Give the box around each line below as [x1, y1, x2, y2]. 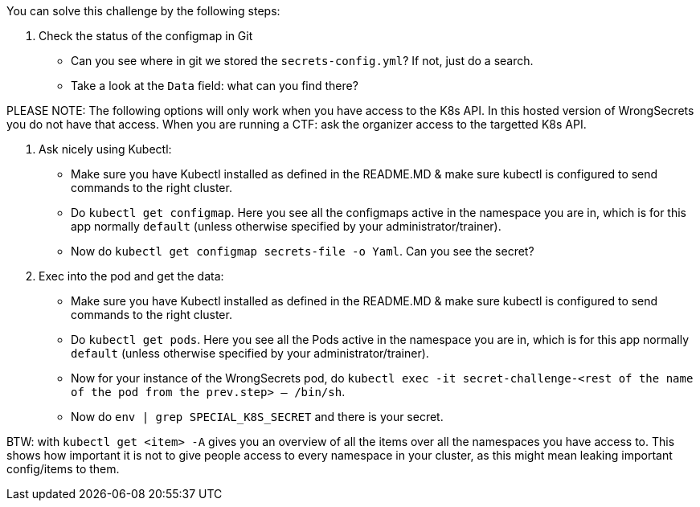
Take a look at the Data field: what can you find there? [71, 79, 358, 92]
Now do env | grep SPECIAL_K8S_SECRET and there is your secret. [71, 410, 444, 423]
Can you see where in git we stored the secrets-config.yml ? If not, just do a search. [71, 54, 534, 67]
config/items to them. [6, 462, 120, 476]
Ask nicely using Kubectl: [39, 142, 172, 156]
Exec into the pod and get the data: [39, 269, 224, 283]
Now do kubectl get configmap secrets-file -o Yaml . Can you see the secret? [71, 244, 534, 258]
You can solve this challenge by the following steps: [6, 4, 280, 18]
